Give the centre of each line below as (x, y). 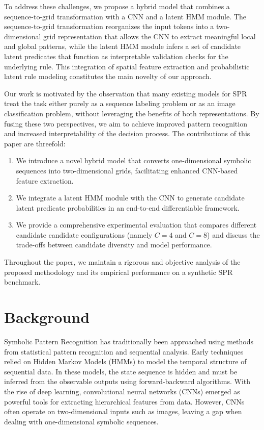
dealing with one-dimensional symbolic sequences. (81, 421)
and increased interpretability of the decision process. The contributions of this (127, 133)
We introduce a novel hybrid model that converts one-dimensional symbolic (134, 160)
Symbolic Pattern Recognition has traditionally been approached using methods (129, 341)
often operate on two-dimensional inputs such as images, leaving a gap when (123, 411)
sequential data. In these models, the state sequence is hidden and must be (121, 371)
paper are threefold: (35, 143)
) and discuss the (233, 234)
